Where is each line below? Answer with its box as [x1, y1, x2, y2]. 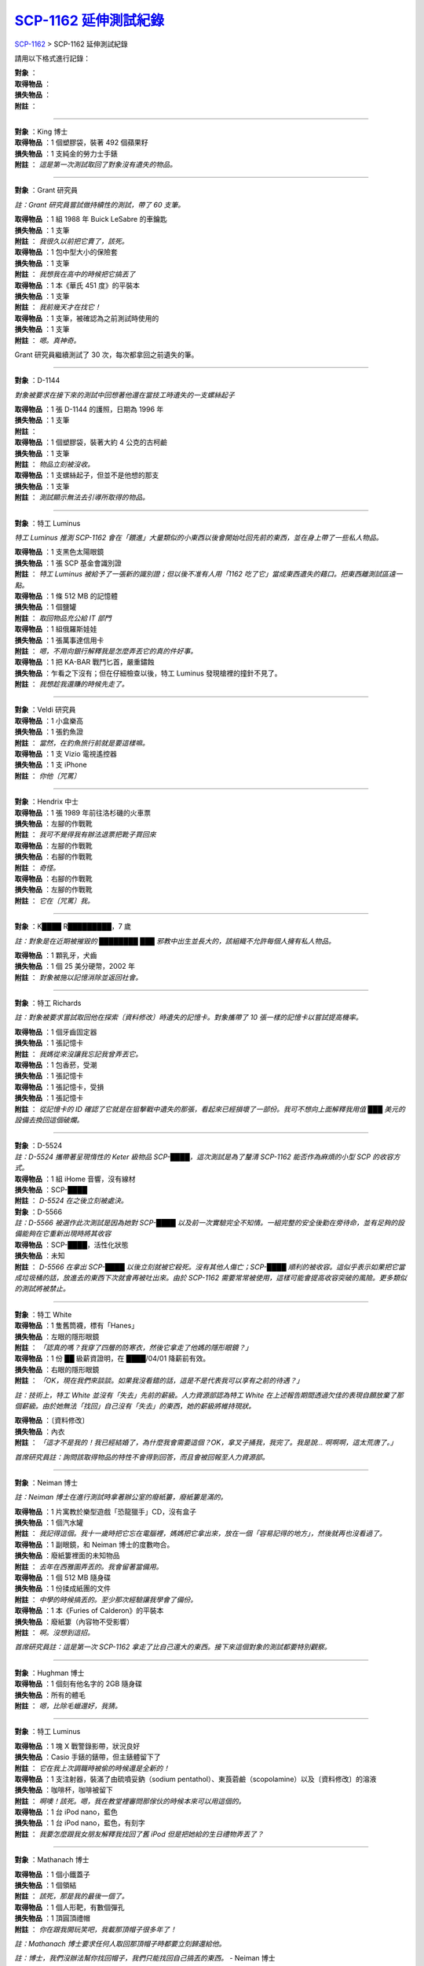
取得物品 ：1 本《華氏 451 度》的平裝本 [14, 280, 141, 290]
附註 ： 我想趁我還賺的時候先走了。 [14, 679, 129, 689]
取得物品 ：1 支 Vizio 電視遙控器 [14, 749, 118, 759]
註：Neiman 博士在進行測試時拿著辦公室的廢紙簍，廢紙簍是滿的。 [14, 1493, 228, 1502]
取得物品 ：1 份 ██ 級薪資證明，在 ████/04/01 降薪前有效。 [14, 1353, 210, 1364]
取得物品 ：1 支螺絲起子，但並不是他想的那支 [14, 470, 159, 480]
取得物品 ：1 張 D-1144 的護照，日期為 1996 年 [14, 405, 164, 414]
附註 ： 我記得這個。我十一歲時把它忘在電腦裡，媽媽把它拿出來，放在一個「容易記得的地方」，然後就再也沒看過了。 [14, 1529, 386, 1538]
